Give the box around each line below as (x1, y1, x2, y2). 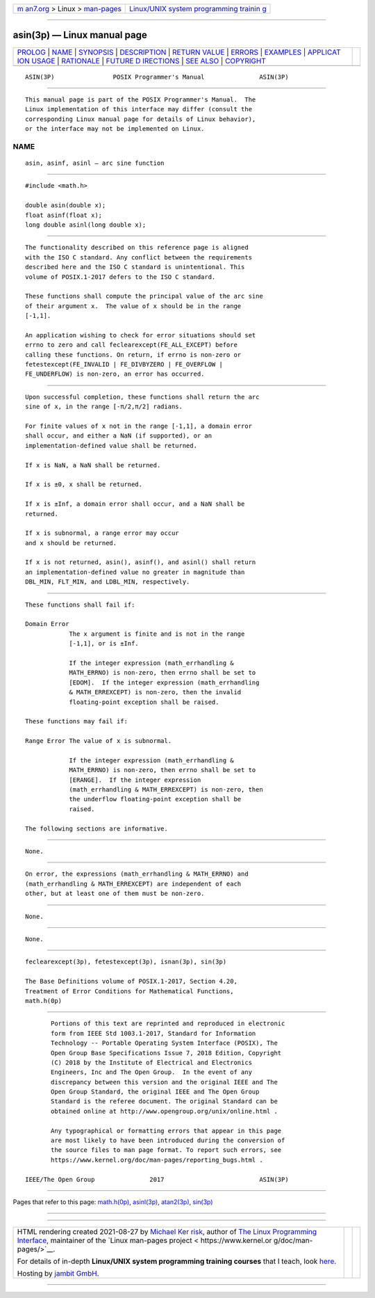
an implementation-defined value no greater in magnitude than (25, 568, 245, 576)
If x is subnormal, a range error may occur (25, 529, 180, 537)
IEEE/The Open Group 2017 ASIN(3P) (25, 1176, 289, 1183)
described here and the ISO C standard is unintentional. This (25, 263, 245, 271)
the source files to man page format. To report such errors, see (51, 1146, 282, 1154)
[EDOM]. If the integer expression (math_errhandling (69, 678, 260, 687)
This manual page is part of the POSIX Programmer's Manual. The (25, 95, 256, 104)
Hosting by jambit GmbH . (17, 1269, 100, 1279)
